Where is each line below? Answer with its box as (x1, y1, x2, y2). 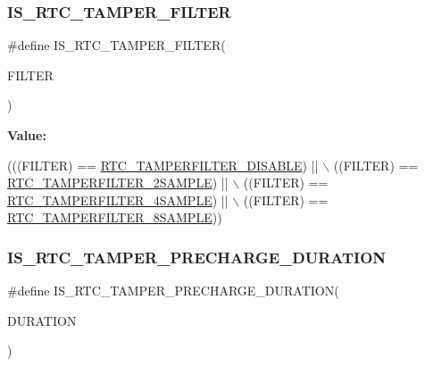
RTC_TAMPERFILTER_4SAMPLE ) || (7, 190, 229, 209)
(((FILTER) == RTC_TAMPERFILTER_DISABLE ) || (7, 155, 319, 174)
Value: (7, 126, 46, 144)
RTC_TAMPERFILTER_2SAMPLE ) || (7, 173, 229, 192)
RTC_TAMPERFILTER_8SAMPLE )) (7, 208, 222, 227)
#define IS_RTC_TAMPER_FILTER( (7, 36, 226, 54)
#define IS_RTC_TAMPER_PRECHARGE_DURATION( (7, 281, 339, 300)
